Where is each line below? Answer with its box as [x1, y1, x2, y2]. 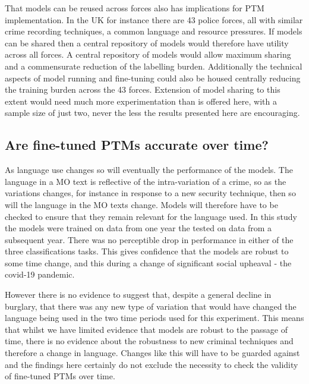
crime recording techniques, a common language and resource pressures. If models [5, 25, 302, 37]
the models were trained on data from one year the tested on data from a [5, 222, 272, 234]
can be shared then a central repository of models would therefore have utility [5, 36, 289, 49]
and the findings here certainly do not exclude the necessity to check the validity [5, 358, 298, 370]
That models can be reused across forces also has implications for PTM [5, 2, 264, 14]
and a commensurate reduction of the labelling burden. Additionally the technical [5, 59, 302, 72]
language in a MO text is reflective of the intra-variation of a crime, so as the [5, 175, 286, 187]
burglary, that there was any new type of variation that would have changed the [5, 300, 297, 312]
